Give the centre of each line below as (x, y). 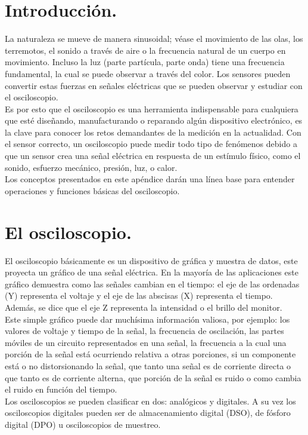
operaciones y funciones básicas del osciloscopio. (92, 190)
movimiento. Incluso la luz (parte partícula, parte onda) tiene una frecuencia (145, 62)
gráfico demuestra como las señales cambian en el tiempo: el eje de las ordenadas (152, 284)
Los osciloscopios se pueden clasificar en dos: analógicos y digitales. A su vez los (150, 401)
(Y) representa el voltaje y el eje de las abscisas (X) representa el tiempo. (139, 295)
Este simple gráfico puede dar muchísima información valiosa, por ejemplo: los (147, 319)
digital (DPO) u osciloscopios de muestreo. (83, 424)
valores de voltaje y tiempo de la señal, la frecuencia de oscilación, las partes (144, 331)
